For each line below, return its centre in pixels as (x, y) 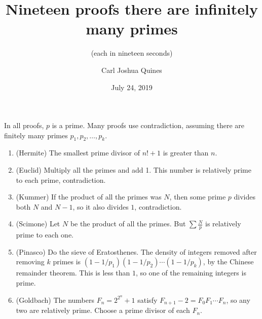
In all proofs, (24, 125)
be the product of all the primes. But (128, 224)
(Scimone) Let (38, 224)
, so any (238, 300)
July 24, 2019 (132, 87)
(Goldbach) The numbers (55, 300)
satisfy (147, 300)
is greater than (186, 153)
